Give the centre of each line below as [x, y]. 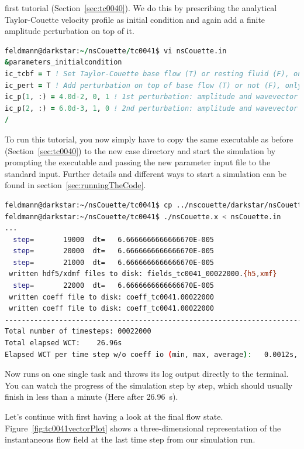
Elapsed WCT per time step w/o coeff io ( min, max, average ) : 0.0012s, [151, 354]
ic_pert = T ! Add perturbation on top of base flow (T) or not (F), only [153, 85]
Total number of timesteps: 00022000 [78, 331]
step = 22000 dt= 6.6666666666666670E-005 [113, 286]
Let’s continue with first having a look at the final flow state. [114, 416]
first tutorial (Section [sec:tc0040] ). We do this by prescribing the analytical [141, 8]
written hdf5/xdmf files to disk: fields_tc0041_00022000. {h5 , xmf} [143, 274]
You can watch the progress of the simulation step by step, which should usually [149, 385]
